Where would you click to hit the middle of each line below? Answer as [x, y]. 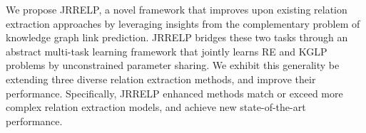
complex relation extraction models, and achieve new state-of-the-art [156, 107]
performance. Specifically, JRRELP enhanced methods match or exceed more [174, 93]
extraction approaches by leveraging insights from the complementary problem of [183, 23]
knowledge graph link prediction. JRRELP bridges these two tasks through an [177, 37]
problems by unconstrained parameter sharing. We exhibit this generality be [173, 65]
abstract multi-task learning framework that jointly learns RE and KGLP [167, 51]
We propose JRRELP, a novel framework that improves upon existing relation [177, 9]
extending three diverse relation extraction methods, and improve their [161, 79]
